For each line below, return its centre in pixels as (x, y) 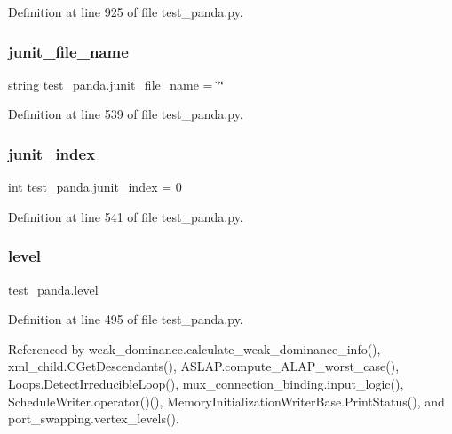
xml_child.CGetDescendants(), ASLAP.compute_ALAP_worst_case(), (204, 366)
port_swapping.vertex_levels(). (94, 418)
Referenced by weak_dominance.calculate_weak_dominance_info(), (194, 348)
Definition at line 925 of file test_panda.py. (126, 12)
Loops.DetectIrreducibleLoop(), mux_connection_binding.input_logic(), (206, 383)
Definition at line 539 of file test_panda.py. (126, 114)
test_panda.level (53, 289)
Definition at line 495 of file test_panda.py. (126, 319)
